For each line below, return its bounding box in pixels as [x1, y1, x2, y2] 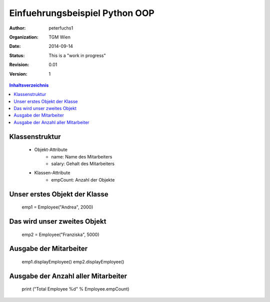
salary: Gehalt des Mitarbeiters [51, 160, 115, 167]
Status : [9, 52, 25, 58]
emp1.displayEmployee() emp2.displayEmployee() [21, 259, 124, 265]
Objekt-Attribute [34, 146, 67, 152]
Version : [9, 70, 27, 77]
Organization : [9, 34, 38, 40]
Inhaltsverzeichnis [9, 82, 49, 88]
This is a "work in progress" [48, 52, 106, 58]
